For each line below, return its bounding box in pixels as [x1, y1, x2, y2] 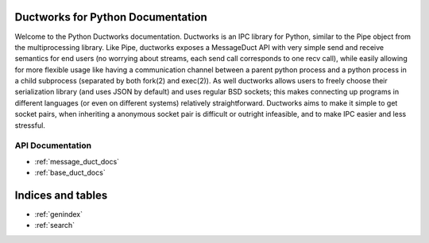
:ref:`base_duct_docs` [34, 168, 106, 178]
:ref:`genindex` [34, 210, 83, 219]
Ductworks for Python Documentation [14, 10, 208, 24]
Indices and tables [14, 188, 108, 202]
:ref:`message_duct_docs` [34, 156, 119, 166]
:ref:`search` [34, 221, 75, 230]
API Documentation [14, 140, 92, 151]
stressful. [14, 120, 45, 130]
